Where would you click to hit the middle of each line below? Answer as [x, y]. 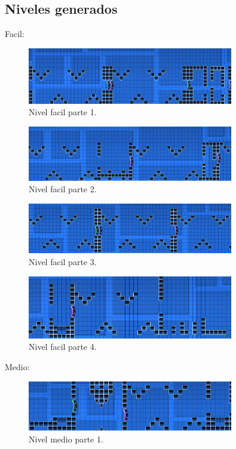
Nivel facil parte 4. [63, 347]
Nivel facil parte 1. [63, 112]
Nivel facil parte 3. [63, 262]
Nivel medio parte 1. [66, 439]
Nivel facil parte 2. [63, 189]
